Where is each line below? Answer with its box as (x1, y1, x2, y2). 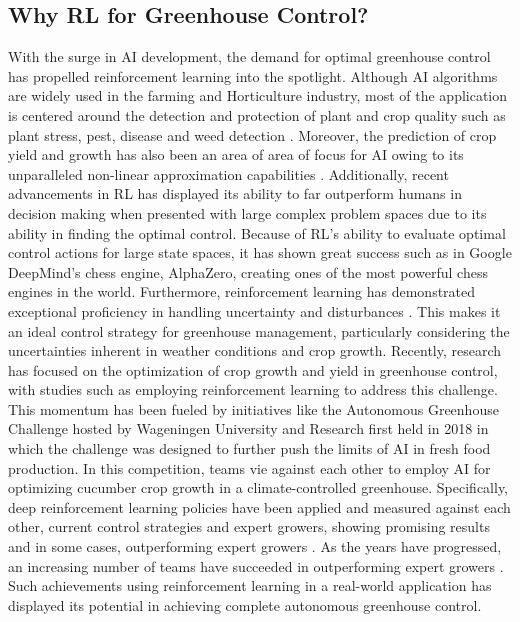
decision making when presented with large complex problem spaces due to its (8, 202, 487, 223)
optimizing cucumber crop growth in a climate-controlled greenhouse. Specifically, (8, 477, 509, 498)
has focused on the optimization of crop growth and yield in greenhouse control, (8, 359, 498, 380)
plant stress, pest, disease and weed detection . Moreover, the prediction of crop (8, 124, 497, 145)
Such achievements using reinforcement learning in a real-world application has (8, 575, 492, 596)
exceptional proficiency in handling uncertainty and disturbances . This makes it (8, 300, 501, 321)
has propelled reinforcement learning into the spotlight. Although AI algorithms (8, 65, 498, 86)
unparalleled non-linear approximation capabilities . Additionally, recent (8, 163, 449, 184)
